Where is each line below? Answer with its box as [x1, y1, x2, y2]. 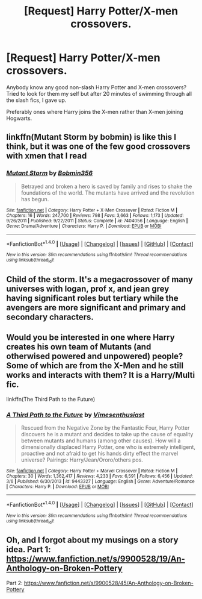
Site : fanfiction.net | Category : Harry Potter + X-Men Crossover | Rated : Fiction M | [6, 207, 178, 213]
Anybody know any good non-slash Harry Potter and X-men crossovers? [6, 83, 187, 91]
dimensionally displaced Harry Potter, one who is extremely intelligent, [20, 444, 195, 451]
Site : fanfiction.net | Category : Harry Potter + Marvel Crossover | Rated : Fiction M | [6, 468, 178, 474]
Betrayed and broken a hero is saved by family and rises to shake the [20, 183, 192, 190]
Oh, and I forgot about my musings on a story [6, 535, 179, 545]
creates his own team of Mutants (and [6, 342, 151, 352]
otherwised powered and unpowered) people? [6, 351, 183, 362]
